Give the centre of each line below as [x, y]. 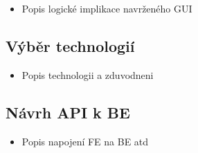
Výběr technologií [70, 45]
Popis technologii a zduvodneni [88, 74]
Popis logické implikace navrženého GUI [107, 8]
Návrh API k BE [68, 112]
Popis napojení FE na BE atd [85, 141]
